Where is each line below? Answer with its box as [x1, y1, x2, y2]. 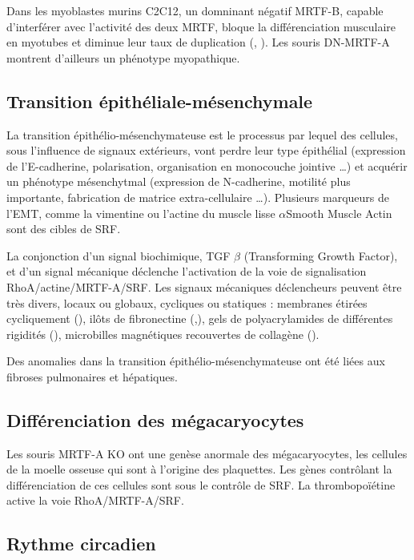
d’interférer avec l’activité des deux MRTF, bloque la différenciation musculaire [6, 18, 396, 34]
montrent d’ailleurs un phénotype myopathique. [6, 49, 240, 66]
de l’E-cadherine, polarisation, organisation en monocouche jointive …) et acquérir [6, 157, 408, 174]
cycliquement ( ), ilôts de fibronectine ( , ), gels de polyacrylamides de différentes [6, 310, 393, 327]
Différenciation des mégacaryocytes [6, 407, 304, 432]
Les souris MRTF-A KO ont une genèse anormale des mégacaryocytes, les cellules [6, 445, 408, 461]
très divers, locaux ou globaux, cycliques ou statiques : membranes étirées [6, 294, 368, 311]
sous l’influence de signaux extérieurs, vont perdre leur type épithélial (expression [6, 142, 406, 159]
